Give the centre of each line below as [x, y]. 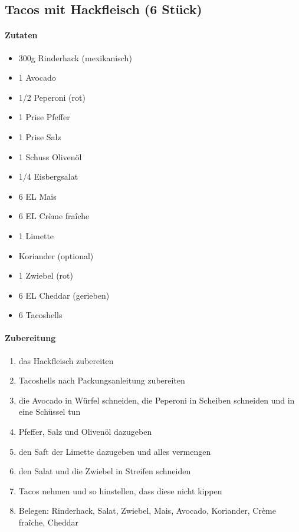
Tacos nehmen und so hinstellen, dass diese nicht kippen [120, 490]
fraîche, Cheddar [49, 522]
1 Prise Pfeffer [44, 117]
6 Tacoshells [40, 315]
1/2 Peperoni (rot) [52, 97]
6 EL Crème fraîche [54, 216]
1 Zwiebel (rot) [46, 275]
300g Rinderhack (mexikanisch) [75, 57]
